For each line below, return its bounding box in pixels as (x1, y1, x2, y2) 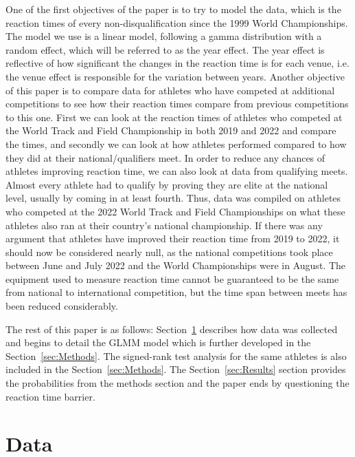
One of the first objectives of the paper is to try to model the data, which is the (5, 2, 341, 16)
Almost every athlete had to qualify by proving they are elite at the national (5, 177, 328, 191)
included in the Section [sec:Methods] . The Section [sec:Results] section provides (5, 362, 346, 376)
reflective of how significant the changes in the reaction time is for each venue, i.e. (5, 56, 350, 70)
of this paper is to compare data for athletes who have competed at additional (5, 83, 335, 97)
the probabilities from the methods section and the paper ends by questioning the (5, 376, 350, 390)
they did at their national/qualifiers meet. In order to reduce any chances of (5, 150, 325, 164)
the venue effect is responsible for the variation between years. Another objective (5, 69, 345, 83)
